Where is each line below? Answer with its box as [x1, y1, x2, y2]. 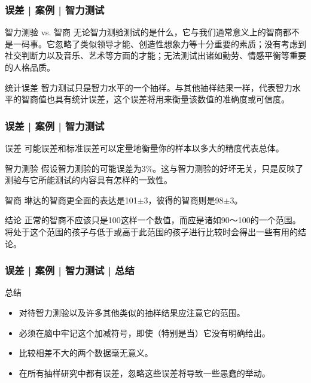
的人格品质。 [5, 61, 55, 73]
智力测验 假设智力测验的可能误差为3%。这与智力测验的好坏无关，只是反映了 [5, 162, 304, 174]
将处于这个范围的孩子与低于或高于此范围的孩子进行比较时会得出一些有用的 [5, 225, 298, 238]
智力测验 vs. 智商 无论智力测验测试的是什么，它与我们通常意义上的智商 [5, 26, 283, 38]
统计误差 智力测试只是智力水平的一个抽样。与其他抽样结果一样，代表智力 [5, 81, 292, 93]
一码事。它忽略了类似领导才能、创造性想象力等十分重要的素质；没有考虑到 [13, 37, 306, 50]
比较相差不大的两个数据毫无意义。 [19, 346, 153, 359]
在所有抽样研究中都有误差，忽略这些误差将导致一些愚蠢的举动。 [19, 366, 270, 379]
